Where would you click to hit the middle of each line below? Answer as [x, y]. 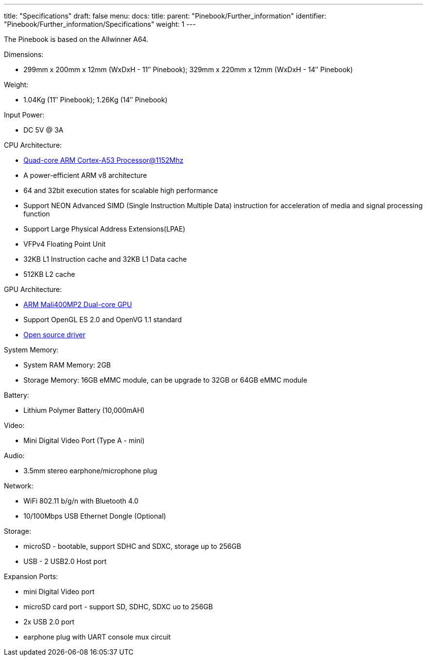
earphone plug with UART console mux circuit [97, 637]
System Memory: [31, 350]
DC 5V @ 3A [43, 130]
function [37, 214]
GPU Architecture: [33, 289]
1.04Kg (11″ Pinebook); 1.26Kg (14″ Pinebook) [96, 100]
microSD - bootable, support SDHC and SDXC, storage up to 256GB [132, 546]
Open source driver [55, 335]
